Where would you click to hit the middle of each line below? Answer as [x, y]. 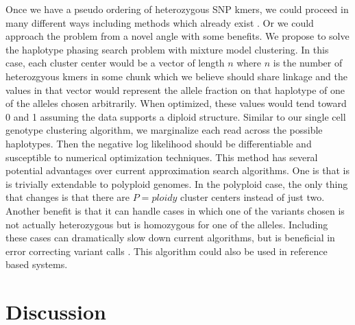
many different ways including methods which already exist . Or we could [160, 22]
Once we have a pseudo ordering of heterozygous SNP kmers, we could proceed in [177, 9]
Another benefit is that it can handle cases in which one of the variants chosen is [175, 210]
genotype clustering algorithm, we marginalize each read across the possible [164, 130]
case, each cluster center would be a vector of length [115, 63]
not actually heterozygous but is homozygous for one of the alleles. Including [167, 224]
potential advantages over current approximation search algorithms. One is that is [177, 170]
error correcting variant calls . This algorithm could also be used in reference [167, 251]
